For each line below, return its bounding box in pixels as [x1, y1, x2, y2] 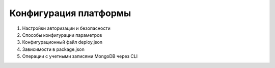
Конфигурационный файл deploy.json [22, 39, 103, 45]
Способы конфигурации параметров [22, 32, 102, 38]
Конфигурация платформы [9, 8, 131, 19]
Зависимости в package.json [22, 46, 85, 52]
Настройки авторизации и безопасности [22, 25, 111, 31]
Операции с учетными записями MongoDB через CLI [22, 53, 138, 59]
